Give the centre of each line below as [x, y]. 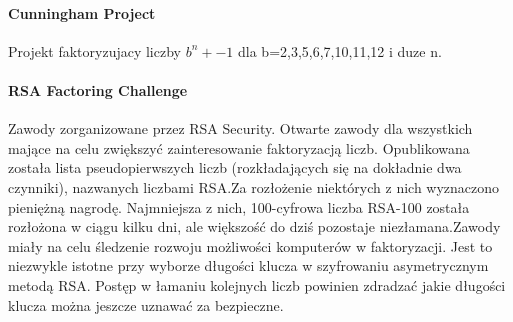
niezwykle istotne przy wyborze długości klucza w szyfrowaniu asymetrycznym [248, 265]
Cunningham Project [82, 12]
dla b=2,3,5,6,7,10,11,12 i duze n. [340, 50]
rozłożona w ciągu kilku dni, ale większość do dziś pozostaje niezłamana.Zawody [254, 226]
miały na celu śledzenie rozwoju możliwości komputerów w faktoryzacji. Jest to [250, 245]
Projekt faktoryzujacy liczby [94, 50]
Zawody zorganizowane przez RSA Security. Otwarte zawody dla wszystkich [240, 128]
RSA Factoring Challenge [98, 89]
